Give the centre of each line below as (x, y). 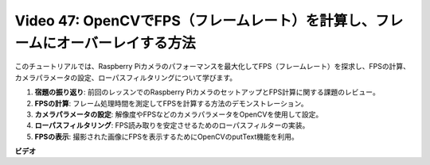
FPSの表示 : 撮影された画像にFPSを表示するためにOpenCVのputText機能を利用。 (166, 136)
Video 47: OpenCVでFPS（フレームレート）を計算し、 (195, 21)
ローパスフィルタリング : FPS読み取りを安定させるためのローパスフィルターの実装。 (172, 125)
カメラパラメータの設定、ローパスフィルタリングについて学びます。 (126, 77)
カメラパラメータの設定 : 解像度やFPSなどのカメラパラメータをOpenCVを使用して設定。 (179, 114)
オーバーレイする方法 (126, 43)
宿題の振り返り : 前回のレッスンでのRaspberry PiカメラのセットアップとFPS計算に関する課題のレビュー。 (207, 92)
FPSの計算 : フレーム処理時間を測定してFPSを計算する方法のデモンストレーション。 (171, 103)
